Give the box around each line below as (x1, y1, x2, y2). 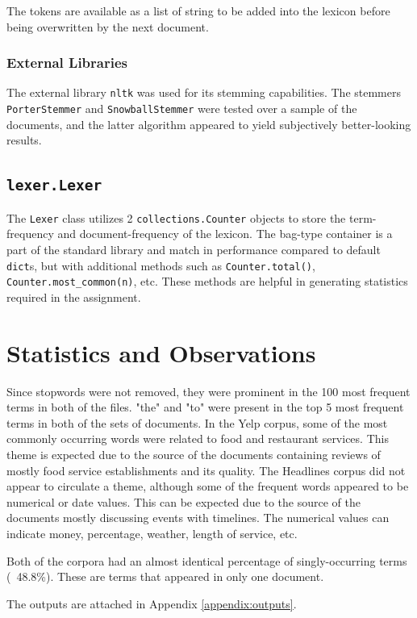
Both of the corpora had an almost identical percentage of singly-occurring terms (6, 552, 407, 569)
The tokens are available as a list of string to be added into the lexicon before (6, 2, 390, 19)
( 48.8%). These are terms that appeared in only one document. (6, 568, 324, 585)
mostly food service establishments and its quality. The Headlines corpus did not (6, 461, 406, 478)
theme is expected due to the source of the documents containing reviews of (6, 445, 381, 462)
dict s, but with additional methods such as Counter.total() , (6, 257, 315, 274)
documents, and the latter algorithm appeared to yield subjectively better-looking (6, 115, 411, 132)
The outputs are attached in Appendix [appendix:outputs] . (6, 595, 297, 612)
